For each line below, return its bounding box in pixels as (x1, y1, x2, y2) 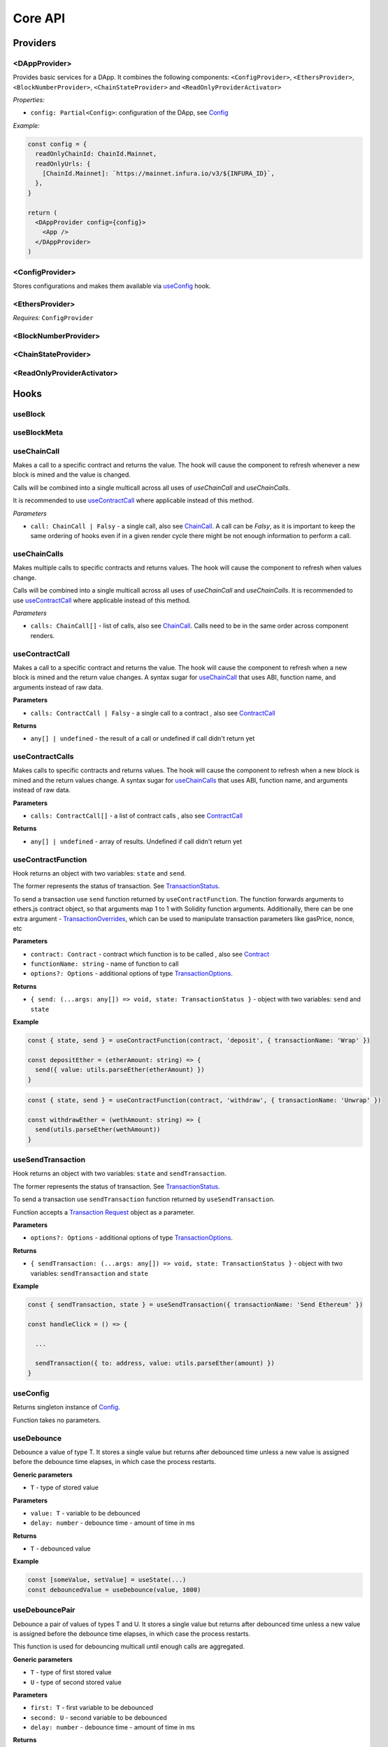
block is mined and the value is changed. (13, 470, 131, 479)
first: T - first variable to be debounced (30, 1704, 154, 1712)
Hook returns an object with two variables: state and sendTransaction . (13, 1169, 227, 1177)
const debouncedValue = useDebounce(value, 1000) (27, 1586, 201, 1593)
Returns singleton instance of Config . (13, 1403, 120, 1412)
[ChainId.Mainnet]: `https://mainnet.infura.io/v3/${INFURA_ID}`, (42, 170, 275, 177)
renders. (30, 631, 55, 639)
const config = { (27, 140, 87, 148)
